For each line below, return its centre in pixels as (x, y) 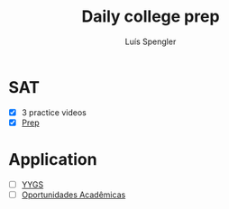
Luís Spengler (151, 41)
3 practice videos (54, 112)
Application (53, 159)
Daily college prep (151, 17)
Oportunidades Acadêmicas (73, 195)
